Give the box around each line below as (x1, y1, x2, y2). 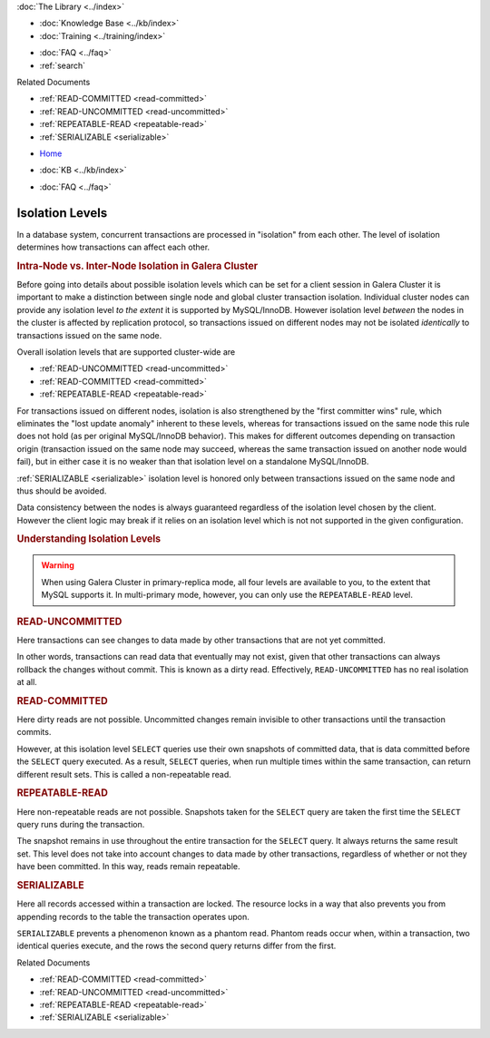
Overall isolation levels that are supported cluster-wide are (16, 346, 236, 357)
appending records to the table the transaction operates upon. (16, 911, 250, 922)
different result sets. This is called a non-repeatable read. (16, 769, 231, 779)
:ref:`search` (39, 60, 86, 71)
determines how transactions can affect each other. (16, 241, 211, 252)
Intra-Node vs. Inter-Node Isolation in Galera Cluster (16, 259, 259, 272)
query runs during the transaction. (16, 818, 145, 829)
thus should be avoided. (16, 485, 107, 496)
